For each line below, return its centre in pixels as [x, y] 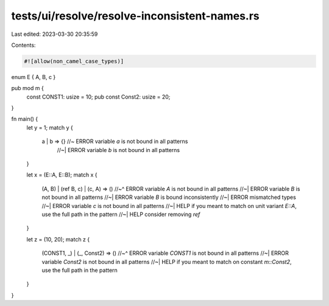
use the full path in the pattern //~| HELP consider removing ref [121, 214]
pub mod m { [27, 88]
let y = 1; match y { [50, 127]
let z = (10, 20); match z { [58, 239]
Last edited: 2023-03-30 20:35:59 [55, 34]
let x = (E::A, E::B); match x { [62, 175]
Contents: [23, 45]
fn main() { [25, 119]
